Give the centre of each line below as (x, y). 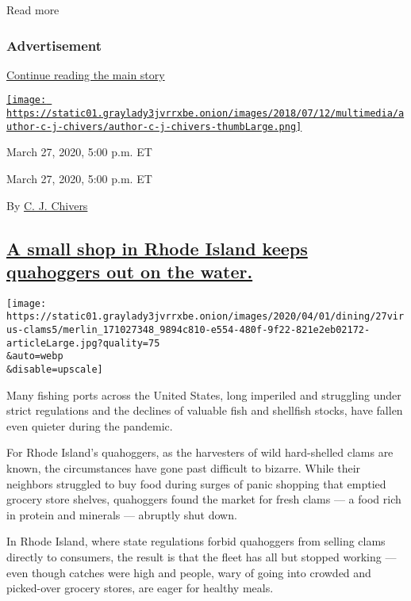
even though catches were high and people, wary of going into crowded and (189, 572)
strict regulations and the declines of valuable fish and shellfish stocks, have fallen (205, 410)
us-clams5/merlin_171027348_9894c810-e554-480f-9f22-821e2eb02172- (188, 330)
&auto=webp (35, 356)
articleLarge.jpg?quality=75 (83, 343)
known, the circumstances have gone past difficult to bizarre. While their (184, 468)
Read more (33, 10)
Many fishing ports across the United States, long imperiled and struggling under (204, 394)
